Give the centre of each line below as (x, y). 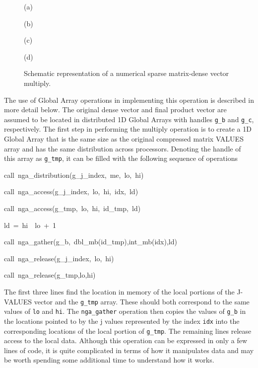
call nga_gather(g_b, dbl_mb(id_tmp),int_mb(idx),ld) (91, 242)
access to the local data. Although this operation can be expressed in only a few (126, 340)
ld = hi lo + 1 (30, 225)
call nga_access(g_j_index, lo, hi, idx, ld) (71, 191)
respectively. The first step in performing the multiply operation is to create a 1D (128, 129)
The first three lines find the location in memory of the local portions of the (119, 292)
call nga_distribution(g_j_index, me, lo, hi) (74, 175)
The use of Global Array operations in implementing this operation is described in (129, 100)
